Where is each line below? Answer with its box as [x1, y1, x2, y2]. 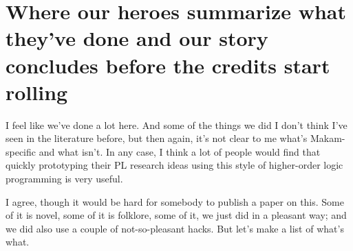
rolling [6, 77, 68, 106]
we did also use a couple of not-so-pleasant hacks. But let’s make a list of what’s [6, 221, 344, 235]
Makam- [310, 131, 345, 145]
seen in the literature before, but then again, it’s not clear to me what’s [6, 131, 308, 145]
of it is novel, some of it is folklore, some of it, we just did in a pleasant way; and [6, 208, 347, 222]
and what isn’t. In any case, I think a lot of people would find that [39, 144, 321, 158]
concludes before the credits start [6, 51, 330, 79]
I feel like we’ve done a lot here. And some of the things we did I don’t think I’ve [6, 117, 347, 132]
